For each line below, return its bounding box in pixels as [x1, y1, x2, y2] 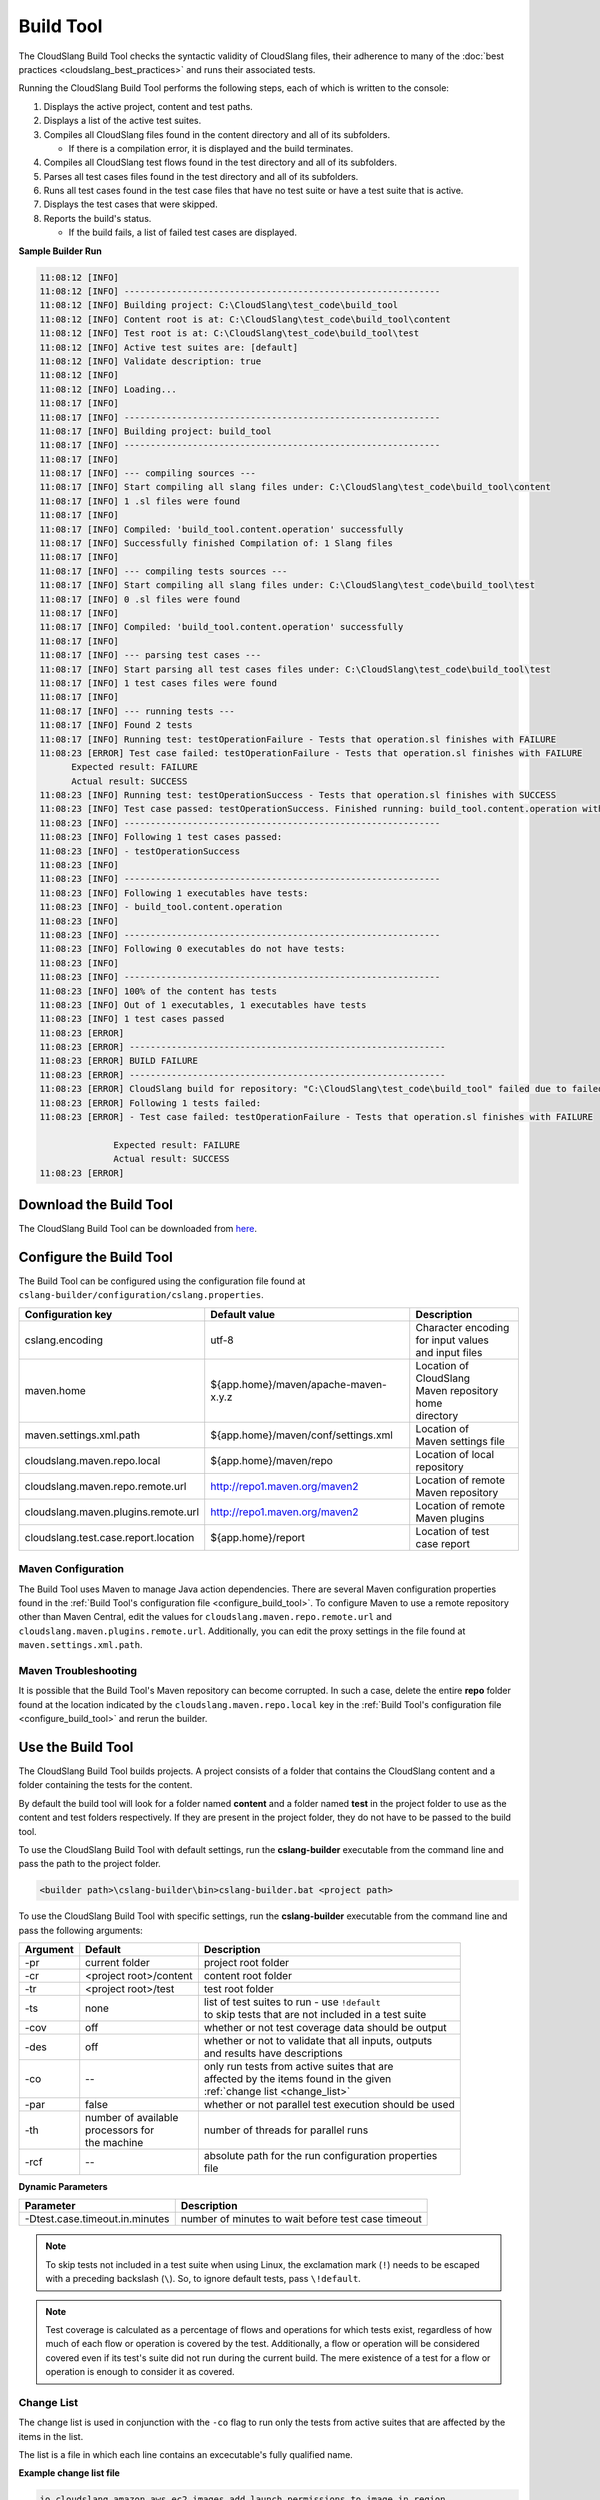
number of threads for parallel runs [203, 2123, 369, 2137]
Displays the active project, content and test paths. [43, 100, 254, 112]
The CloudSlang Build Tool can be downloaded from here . [18, 1223, 257, 1235]
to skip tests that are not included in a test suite [203, 2008, 427, 2022]
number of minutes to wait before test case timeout [180, 2212, 422, 2226]
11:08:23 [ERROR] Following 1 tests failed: [39, 1097, 262, 1109]
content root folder [203, 1969, 292, 1983]
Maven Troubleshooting [18, 1663, 138, 1677]
